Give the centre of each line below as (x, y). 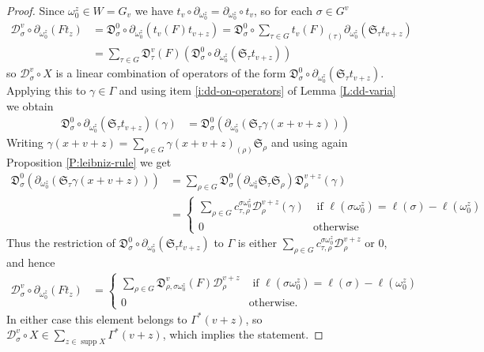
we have (154, 10)
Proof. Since (36, 10)
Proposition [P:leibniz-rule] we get (89, 162)
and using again (309, 142)
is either (257, 243)
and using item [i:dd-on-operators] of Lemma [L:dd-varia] (257, 90)
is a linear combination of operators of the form (171, 73)
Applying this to (46, 90)
